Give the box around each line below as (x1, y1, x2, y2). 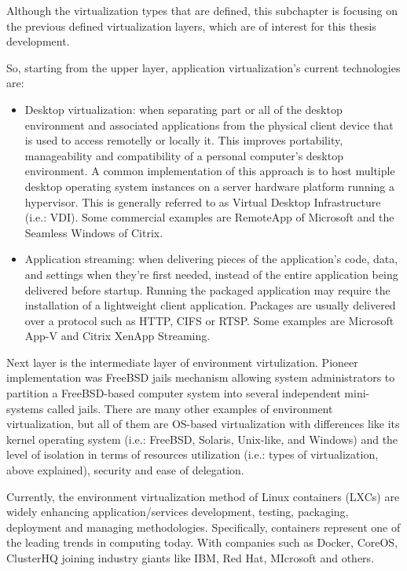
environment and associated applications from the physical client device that (24, 116, 394, 133)
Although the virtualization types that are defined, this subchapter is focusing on (6, 2, 398, 18)
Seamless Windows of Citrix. (24, 224, 163, 240)
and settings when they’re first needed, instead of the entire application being (24, 265, 398, 282)
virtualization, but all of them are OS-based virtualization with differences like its (6, 415, 400, 432)
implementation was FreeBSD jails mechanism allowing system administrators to (6, 369, 395, 386)
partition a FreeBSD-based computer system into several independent (6, 385, 341, 401)
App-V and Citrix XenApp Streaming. (24, 328, 211, 344)
